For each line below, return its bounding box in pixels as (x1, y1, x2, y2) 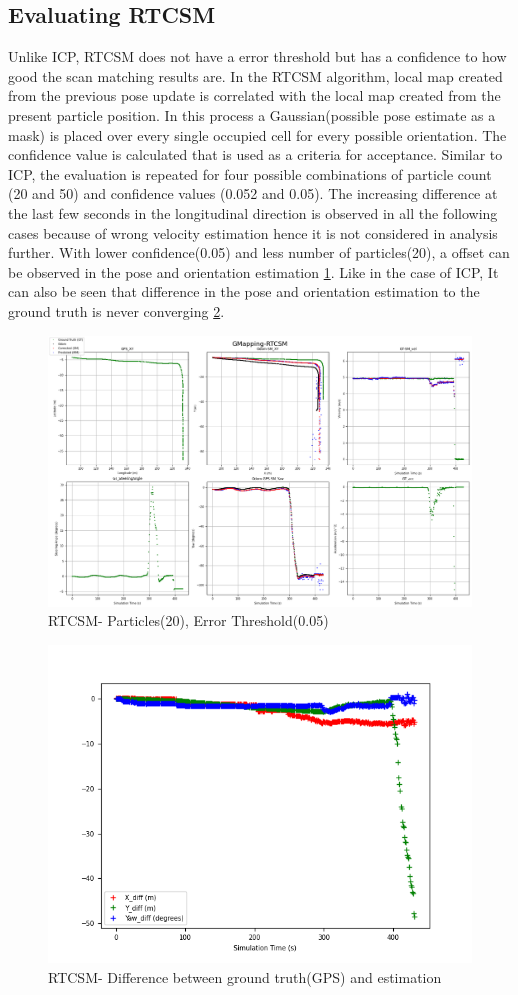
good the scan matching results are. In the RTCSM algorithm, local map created (8, 65, 503, 86)
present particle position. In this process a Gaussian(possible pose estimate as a (8, 104, 496, 125)
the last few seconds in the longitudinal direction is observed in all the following (8, 202, 498, 223)
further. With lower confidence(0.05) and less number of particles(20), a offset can (8, 242, 510, 263)
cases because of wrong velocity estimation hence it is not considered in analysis (8, 222, 498, 243)
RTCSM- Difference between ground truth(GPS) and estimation (48, 966, 442, 987)
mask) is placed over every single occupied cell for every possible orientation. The (8, 124, 507, 145)
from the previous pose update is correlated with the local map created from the (8, 85, 501, 106)
